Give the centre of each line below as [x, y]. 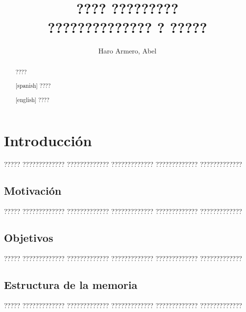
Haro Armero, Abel [127, 51]
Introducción [48, 141]
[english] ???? [32, 99]
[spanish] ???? [33, 86]
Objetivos [29, 238]
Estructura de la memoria [71, 284]
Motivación [33, 191]
